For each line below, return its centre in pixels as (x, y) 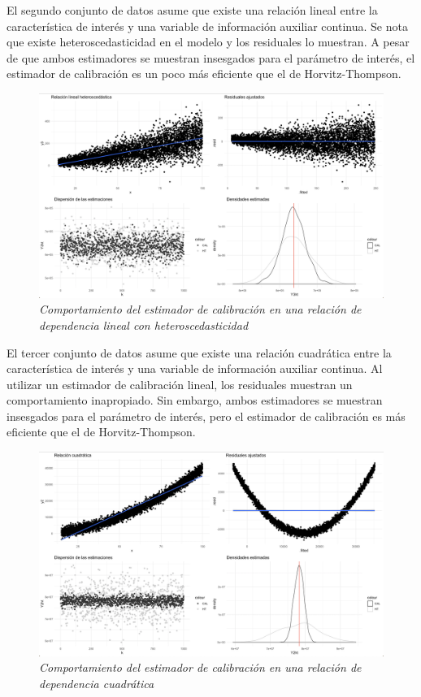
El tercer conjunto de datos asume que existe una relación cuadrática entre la (199, 352)
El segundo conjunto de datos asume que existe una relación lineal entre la (192, 10)
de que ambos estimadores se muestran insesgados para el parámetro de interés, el (211, 57)
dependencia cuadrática (97, 683)
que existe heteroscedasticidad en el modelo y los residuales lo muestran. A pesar (208, 42)
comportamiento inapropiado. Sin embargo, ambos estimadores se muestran (195, 400)
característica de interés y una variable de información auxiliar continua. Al (195, 368)
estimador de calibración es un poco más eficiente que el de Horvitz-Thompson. (204, 74)
